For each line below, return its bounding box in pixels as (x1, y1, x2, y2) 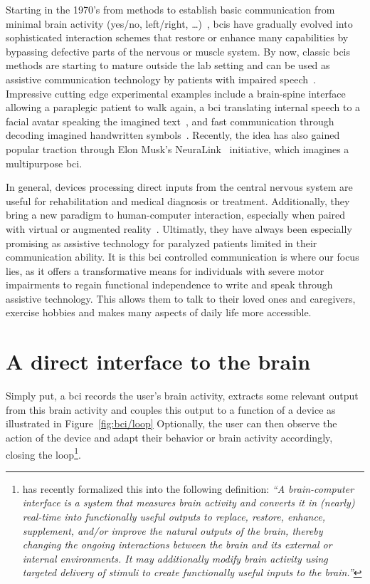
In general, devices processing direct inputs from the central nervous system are (6, 179, 353, 194)
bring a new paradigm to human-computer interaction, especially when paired (6, 207, 346, 222)
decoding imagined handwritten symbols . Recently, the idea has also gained (6, 127, 340, 142)
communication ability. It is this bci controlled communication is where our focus (6, 249, 359, 264)
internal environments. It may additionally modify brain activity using (22, 551, 328, 565)
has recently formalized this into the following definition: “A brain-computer (22, 481, 354, 496)
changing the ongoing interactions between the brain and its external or (22, 537, 332, 552)
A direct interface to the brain (6, 347, 311, 376)
